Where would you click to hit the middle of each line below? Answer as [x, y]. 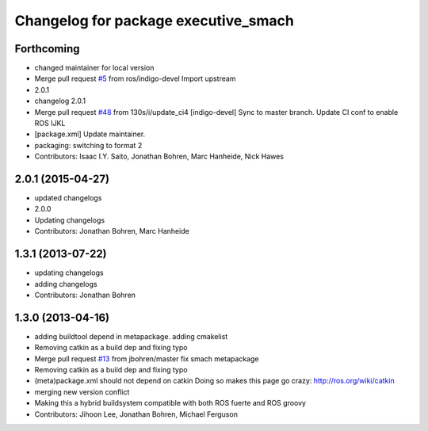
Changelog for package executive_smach [155, 21]
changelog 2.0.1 [60, 101]
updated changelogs [68, 198]
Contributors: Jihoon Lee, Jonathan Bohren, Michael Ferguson [136, 414]
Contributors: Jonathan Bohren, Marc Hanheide [112, 231]
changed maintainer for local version [94, 68]
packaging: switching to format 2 [88, 145]
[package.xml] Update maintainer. [90, 134]
